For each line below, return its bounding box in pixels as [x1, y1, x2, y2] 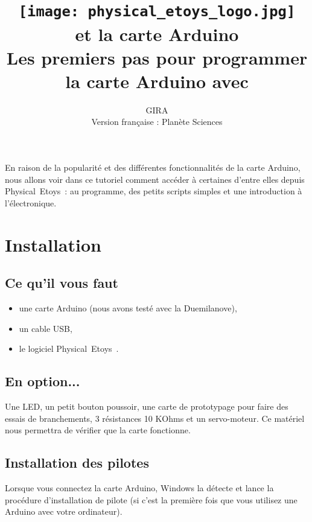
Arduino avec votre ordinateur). [5, 505, 123, 518]
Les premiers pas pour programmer [6, 45, 308, 69]
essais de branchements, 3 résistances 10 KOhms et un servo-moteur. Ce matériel [5, 412, 305, 424]
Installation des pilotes [5, 453, 149, 472]
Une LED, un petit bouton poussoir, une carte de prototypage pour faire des [5, 399, 288, 412]
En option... [5, 372, 80, 390]
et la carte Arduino [75, 21, 239, 46]
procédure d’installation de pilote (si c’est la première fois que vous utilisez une [5, 493, 298, 506]
